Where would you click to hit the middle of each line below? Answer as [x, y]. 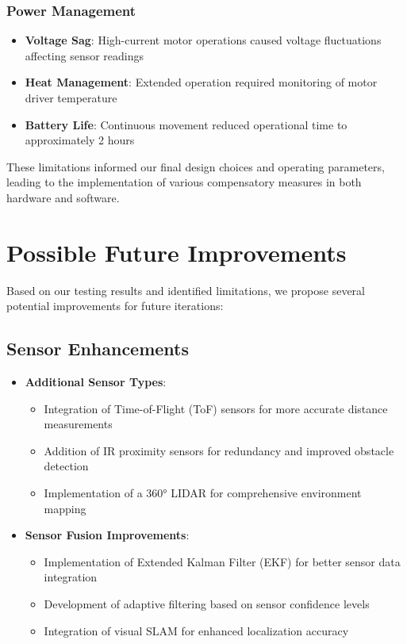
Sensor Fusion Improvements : [107, 535]
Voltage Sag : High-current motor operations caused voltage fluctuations [203, 40]
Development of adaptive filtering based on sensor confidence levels [207, 604]
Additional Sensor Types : [96, 382]
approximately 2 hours [80, 140]
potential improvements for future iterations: [115, 306]
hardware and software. [63, 197]
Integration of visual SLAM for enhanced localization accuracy [196, 630]
